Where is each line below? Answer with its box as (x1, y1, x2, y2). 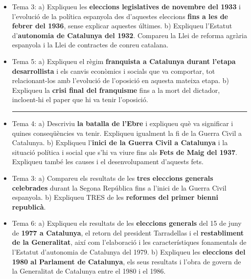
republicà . (12, 201, 46, 212)
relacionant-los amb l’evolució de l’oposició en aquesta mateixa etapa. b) (12, 75, 229, 86)
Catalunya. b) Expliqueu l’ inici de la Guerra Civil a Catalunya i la (12, 137, 228, 148)
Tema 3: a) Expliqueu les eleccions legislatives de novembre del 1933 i (12, 1, 241, 11)
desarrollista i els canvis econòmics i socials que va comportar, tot (12, 65, 215, 76)
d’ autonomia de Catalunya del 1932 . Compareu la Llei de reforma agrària (12, 30, 247, 40)
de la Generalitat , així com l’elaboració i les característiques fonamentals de (12, 237, 247, 247)
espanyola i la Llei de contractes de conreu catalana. (12, 40, 169, 50)
